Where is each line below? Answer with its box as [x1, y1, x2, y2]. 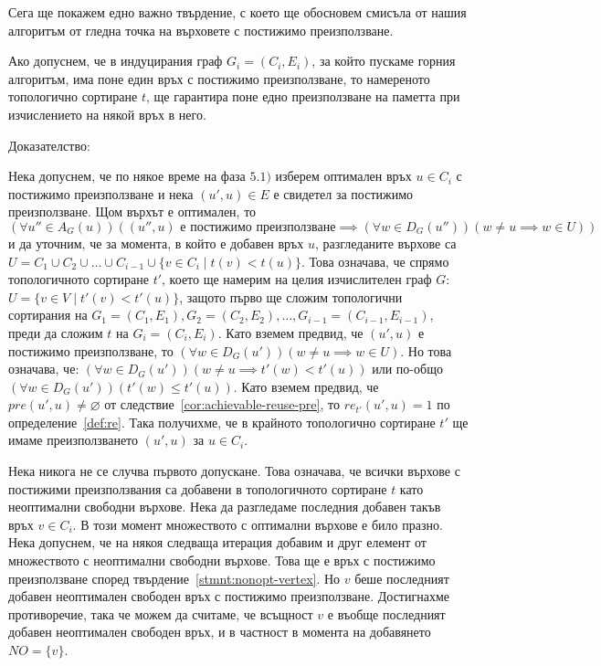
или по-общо [372, 359, 443, 378]
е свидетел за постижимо [273, 184, 414, 203]
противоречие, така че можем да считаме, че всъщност [8, 604, 313, 623]
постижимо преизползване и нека [8, 184, 194, 203]
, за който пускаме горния [311, 51, 456, 70]
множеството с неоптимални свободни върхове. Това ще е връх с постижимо [8, 551, 436, 570]
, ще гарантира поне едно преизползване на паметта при [145, 87, 460, 106]
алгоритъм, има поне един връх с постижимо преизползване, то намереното [8, 69, 430, 88]
